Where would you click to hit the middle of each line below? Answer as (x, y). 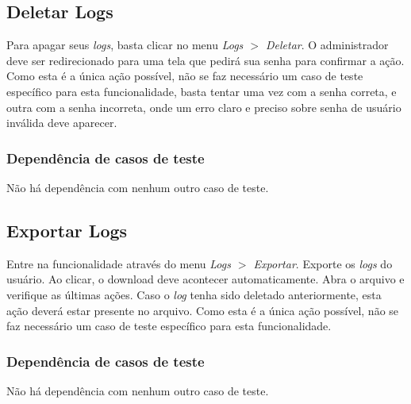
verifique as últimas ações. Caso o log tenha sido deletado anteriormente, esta (194, 294)
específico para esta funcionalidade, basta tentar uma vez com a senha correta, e (202, 91)
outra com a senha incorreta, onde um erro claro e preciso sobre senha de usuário (204, 107)
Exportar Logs (67, 230)
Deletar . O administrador (327, 45)
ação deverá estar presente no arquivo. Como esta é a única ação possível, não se (203, 310)
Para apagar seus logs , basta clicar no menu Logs (125, 45)
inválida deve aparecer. (62, 123)
